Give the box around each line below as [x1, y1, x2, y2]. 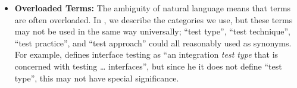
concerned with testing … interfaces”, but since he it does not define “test [14, 59, 282, 72]
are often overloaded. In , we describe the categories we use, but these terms [14, 13, 293, 26]
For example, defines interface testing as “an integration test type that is [14, 48, 279, 61]
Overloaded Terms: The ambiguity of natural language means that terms [14, 2, 291, 14]
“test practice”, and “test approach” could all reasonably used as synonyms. [14, 36, 292, 49]
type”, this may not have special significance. [14, 71, 179, 84]
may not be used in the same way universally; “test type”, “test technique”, [14, 25, 290, 37]
